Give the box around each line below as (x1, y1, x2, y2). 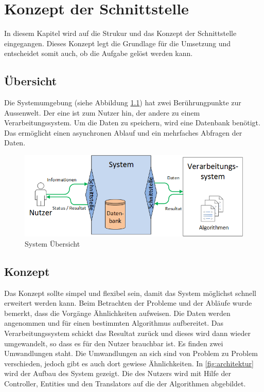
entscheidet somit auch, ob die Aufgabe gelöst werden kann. (4, 48, 193, 59)
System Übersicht (25, 238, 80, 249)
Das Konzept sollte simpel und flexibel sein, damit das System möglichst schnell (4, 287, 256, 298)
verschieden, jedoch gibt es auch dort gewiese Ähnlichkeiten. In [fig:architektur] (4, 358, 254, 368)
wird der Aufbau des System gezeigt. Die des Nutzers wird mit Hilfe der (4, 368, 231, 379)
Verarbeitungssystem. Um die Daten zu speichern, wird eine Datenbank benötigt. (4, 117, 260, 128)
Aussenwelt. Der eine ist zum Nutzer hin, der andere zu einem (4, 107, 200, 118)
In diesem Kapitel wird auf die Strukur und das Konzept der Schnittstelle (4, 28, 237, 39)
